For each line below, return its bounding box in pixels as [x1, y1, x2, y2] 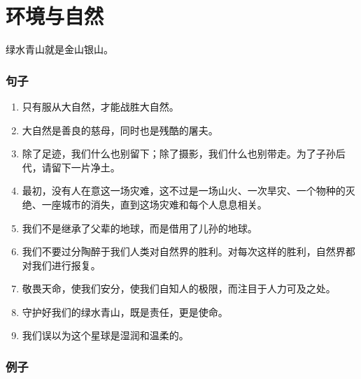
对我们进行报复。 [22, 257, 101, 272]
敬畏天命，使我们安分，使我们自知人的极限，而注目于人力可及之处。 [22, 281, 336, 296]
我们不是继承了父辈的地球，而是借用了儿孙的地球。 [22, 220, 257, 235]
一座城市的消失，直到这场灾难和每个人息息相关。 [41, 196, 267, 211]
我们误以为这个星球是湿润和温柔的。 [22, 328, 189, 343]
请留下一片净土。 [41, 159, 120, 174]
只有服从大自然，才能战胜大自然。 [22, 99, 179, 113]
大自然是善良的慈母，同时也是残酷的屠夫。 [22, 122, 218, 137]
